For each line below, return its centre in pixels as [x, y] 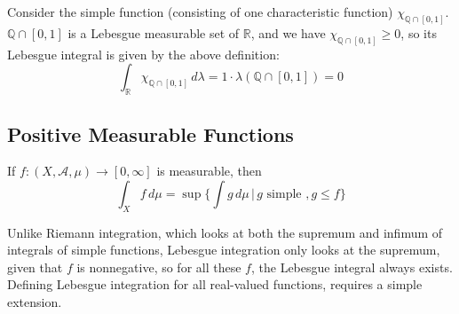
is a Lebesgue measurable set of [154, 32]
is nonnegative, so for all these [159, 267]
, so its [419, 32]
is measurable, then [209, 171]
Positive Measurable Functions [150, 133]
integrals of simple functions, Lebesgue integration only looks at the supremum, [224, 250]
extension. [35, 302]
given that [35, 267]
